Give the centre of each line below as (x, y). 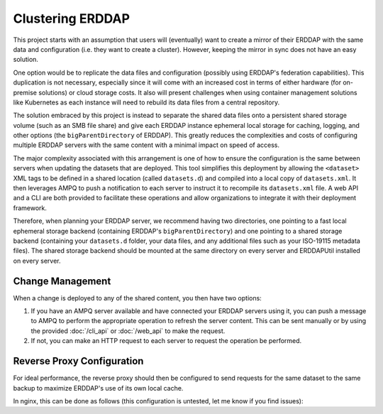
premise (25, 92)
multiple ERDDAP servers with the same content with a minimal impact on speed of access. (146, 145)
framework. (30, 208)
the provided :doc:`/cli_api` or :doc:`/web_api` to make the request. (128, 331)
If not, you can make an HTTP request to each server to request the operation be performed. (166, 341)
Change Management (62, 281)
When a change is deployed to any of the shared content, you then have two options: (137, 298)
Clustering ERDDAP (72, 18)
